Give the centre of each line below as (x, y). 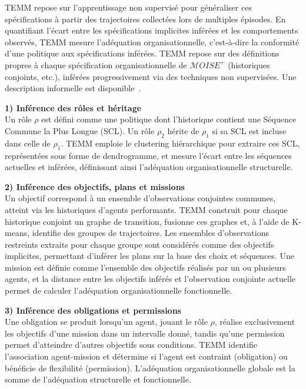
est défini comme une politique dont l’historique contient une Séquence (169, 119)
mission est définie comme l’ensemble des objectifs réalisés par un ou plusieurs (145, 267)
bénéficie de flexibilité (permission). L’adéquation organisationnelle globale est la (150, 368)
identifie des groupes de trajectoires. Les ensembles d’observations (150, 233)
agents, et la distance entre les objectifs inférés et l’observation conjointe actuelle (150, 279)
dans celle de (28, 143)
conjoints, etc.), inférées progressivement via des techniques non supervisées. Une (151, 76)
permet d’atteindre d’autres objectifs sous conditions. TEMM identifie (131, 345)
